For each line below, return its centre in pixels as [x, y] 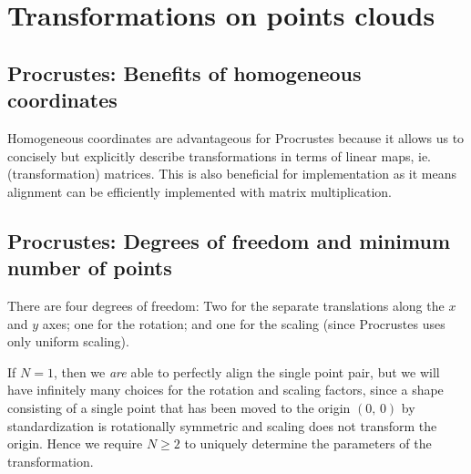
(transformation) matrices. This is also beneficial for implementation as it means [232, 174]
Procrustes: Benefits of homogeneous [184, 72]
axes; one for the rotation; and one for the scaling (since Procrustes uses [244, 323]
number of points [90, 268]
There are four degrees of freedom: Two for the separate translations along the [226, 305]
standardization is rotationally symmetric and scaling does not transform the [222, 425]
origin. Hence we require [75, 443]
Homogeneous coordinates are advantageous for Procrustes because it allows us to [236, 137]
